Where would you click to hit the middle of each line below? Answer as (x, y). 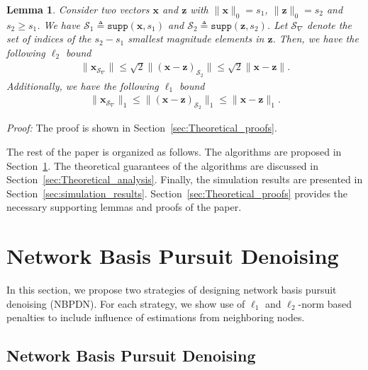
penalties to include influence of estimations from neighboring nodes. (156, 317)
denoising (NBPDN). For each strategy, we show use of (126, 303)
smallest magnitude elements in (196, 39)
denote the (330, 24)
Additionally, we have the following (83, 85)
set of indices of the (49, 39)
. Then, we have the (316, 39)
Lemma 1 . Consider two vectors (78, 9)
